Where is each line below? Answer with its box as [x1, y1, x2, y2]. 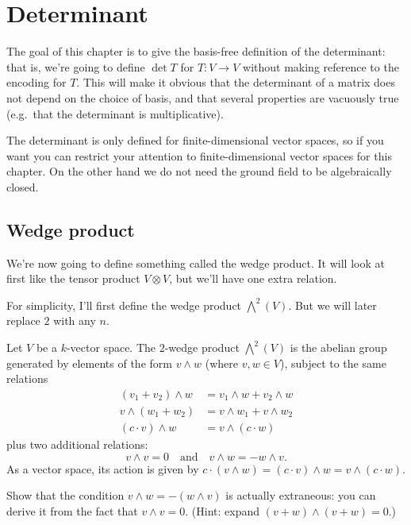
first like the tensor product [6, 270, 140, 287]
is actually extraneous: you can [225, 487, 376, 504]
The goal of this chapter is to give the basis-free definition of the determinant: [6, 43, 386, 60]
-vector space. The [66, 339, 156, 356]
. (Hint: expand [185, 502, 259, 519]
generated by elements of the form [6, 354, 172, 371]
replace [6, 312, 40, 329]
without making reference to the [243, 58, 399, 75]
